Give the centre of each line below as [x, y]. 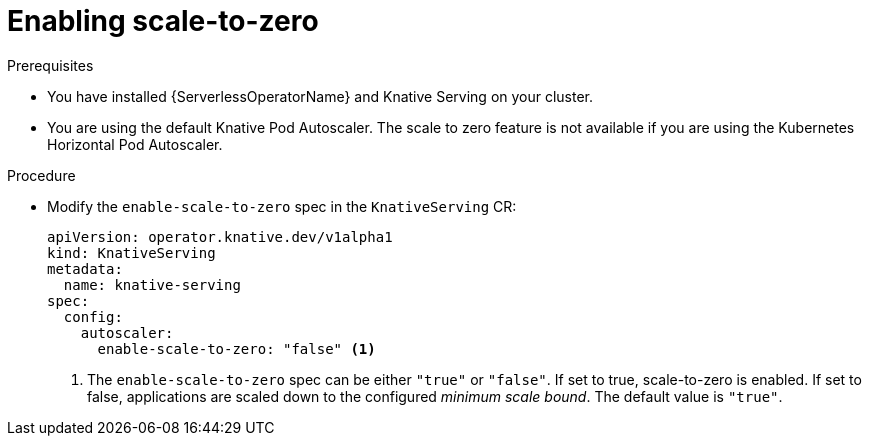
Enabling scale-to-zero [163, 21]
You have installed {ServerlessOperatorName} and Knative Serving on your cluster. [320, 96]
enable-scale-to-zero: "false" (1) [236, 348]
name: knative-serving [152, 284]
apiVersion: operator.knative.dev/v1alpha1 [220, 236]
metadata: [85, 268]
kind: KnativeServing [131, 252]
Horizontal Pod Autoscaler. [135, 144]
